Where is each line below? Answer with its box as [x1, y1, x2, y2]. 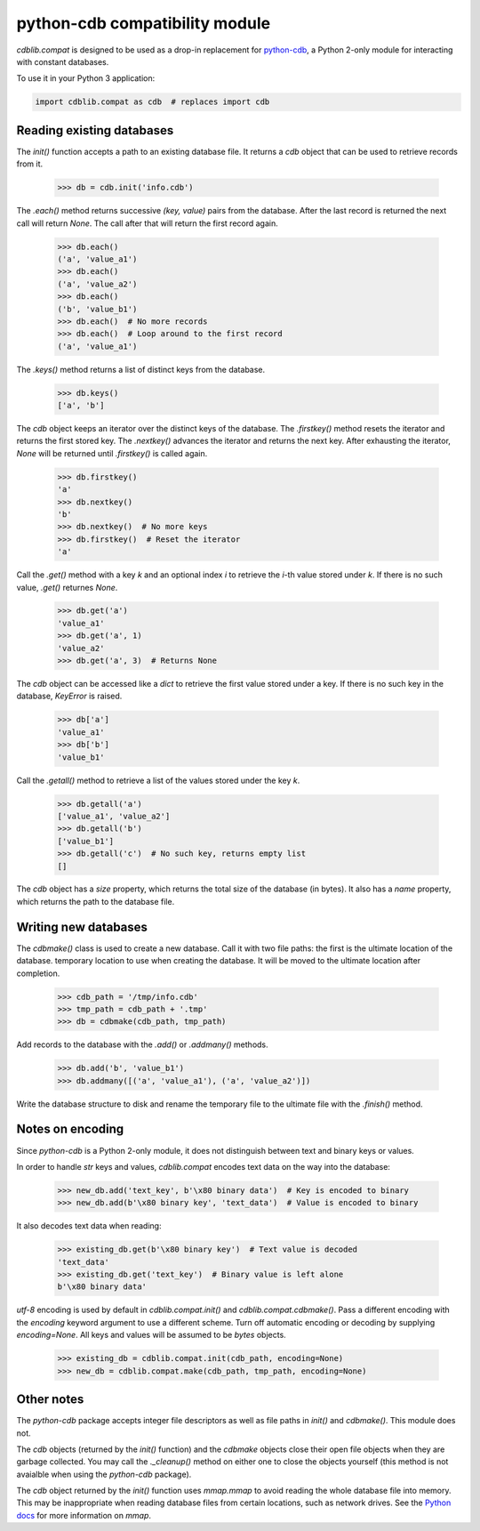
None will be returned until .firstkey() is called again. [16, 447, 208, 458]
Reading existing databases [16, 123, 174, 138]
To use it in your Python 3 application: [16, 73, 156, 84]
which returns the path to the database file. [16, 896, 175, 907]
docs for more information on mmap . [16, 1510, 151, 1520]
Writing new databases [16, 919, 148, 934]
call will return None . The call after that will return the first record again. [16, 218, 279, 229]
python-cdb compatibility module [16, 13, 271, 33]
